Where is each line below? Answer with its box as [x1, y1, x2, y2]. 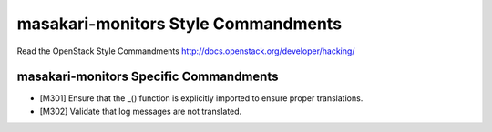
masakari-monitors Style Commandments [16, 14, 342, 34]
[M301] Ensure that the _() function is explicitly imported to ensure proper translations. [39, 93, 364, 104]
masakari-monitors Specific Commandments [16, 69, 279, 85]
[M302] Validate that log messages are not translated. [39, 106, 242, 117]
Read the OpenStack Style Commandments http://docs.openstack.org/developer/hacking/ [16, 46, 355, 56]
